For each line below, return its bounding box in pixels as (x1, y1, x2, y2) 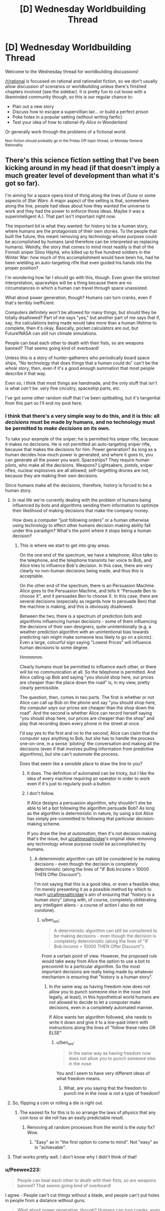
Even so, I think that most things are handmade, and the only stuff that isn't (5, 380, 158, 386)
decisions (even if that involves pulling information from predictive (19, 746, 154, 752)
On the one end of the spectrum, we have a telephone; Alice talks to (19, 552, 158, 558)
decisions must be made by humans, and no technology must (5, 418, 155, 425)
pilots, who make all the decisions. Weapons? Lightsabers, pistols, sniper (5, 462, 153, 468)
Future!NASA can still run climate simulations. (5, 330, 98, 336)
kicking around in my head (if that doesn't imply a (5, 164, 160, 172)
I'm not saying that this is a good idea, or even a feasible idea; (34, 881, 160, 887)
